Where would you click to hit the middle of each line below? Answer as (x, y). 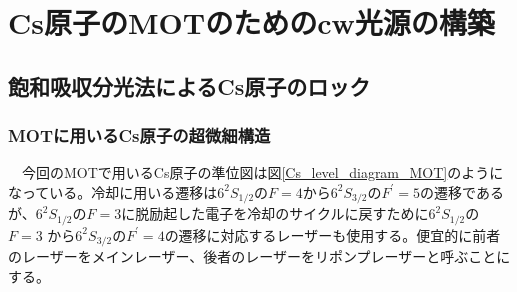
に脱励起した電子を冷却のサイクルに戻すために (275, 213)
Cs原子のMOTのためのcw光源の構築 (251, 22)
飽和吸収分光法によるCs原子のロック (189, 85)
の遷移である (462, 191)
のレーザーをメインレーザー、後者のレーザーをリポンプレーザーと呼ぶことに (259, 256)
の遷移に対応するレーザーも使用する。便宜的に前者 (332, 234)
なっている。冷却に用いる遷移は (113, 191)
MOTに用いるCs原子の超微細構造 (139, 135)
